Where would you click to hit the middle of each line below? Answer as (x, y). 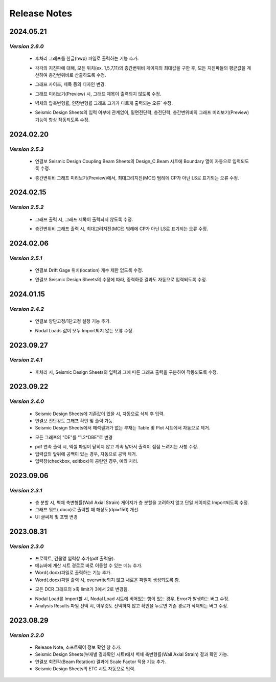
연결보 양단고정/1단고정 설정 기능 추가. (73, 321)
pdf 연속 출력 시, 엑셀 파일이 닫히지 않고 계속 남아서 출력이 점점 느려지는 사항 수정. (117, 447)
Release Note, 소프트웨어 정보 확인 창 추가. (78, 647)
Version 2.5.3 (27, 149)
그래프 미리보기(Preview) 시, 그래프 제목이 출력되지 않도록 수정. (98, 94)
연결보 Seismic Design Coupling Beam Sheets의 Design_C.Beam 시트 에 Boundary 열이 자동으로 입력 (138, 161)
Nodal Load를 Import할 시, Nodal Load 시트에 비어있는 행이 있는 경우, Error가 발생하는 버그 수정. (132, 599)
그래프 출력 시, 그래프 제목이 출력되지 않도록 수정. (84, 219)
